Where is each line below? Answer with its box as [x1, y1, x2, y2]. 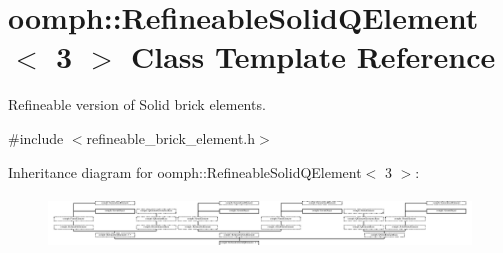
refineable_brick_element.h [86, 127, 256, 148]
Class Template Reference [130, 36, 496, 77]
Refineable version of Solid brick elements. [8, 94, 266, 115]
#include [8, 127, 64, 148]
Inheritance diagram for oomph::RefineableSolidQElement [8, 161, 362, 182]
